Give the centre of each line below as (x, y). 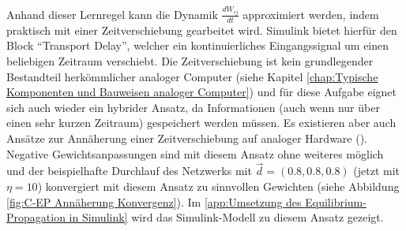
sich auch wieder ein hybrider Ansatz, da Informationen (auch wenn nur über (193, 107)
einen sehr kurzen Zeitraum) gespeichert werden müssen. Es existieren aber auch (201, 123)
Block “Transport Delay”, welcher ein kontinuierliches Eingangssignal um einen (198, 45)
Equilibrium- (336, 201)
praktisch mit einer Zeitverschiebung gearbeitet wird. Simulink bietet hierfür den (202, 30)
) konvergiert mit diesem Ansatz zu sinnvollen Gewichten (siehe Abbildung (218, 186)
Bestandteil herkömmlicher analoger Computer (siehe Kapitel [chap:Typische (192, 76)
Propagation (36, 217)
